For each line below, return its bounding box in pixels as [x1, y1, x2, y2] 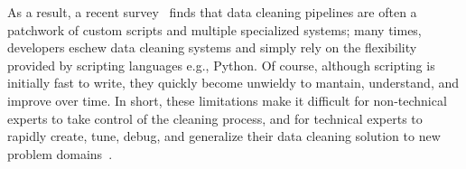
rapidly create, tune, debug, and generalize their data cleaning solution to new [7, 127, 441, 146]
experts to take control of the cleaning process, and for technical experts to [7, 108, 423, 127]
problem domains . [7, 144, 113, 163]
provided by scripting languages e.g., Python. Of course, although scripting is [7, 55, 435, 74]
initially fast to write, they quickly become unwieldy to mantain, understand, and [7, 73, 460, 92]
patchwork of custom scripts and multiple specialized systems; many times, [7, 20, 422, 39]
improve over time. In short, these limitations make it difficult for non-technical [7, 90, 447, 109]
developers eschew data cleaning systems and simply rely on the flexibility [7, 38, 417, 57]
